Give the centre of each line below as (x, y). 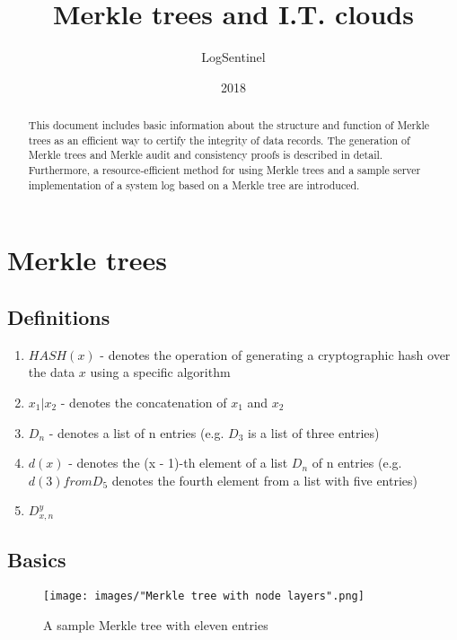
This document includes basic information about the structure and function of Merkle (229, 125)
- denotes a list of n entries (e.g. (136, 432)
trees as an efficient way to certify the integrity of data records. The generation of (219, 140)
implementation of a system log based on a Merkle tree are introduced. (194, 184)
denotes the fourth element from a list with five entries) (264, 480)
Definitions (59, 316)
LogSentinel (233, 57)
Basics (37, 560)
